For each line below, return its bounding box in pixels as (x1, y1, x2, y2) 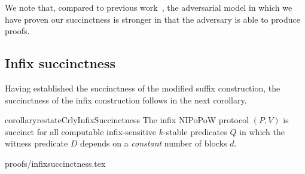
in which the (239, 125, 285, 138)
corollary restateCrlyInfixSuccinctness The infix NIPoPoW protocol (5, 114, 249, 126)
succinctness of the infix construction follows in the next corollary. (5, 93, 247, 106)
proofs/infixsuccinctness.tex (5, 157, 106, 169)
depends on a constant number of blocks (80, 137, 227, 149)
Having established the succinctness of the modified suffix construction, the (5, 81, 280, 94)
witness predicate (5, 137, 68, 149)
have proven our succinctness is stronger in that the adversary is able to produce (5, 13, 300, 25)
